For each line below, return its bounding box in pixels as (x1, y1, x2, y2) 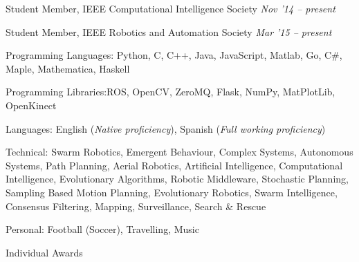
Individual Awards (6, 245, 83, 259)
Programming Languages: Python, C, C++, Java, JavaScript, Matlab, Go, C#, (6, 48, 342, 62)
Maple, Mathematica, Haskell (6, 61, 130, 75)
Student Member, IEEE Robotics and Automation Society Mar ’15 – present (6, 24, 332, 39)
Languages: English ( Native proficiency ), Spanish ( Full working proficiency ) (6, 121, 326, 135)
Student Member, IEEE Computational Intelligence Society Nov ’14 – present (6, 1, 335, 15)
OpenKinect (6, 97, 57, 112)
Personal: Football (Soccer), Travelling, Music (6, 222, 199, 236)
